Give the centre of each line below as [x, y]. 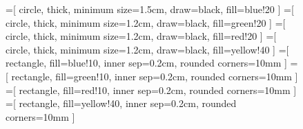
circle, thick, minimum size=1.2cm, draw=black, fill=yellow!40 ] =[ [147, 49]
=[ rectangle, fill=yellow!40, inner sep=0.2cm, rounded [121, 103]
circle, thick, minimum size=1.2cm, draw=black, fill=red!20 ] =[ [141, 36]
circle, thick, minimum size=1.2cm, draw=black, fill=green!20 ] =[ [146, 22]
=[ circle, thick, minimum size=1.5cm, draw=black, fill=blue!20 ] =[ [150, 9]
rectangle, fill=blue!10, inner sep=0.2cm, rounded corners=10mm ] [146, 63]
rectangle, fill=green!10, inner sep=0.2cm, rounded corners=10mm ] [155, 76]
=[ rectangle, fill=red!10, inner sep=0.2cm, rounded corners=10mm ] [151, 90]
